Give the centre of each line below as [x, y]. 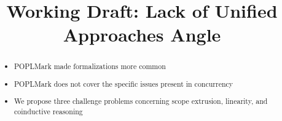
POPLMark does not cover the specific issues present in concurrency [124, 83]
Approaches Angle [142, 35]
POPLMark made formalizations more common [90, 66]
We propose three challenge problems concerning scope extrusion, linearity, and [141, 101]
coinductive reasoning [49, 112]
